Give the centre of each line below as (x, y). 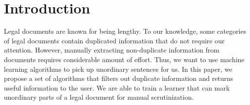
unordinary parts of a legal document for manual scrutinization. (99, 97)
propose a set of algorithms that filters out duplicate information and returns (119, 78)
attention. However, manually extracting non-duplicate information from (112, 50)
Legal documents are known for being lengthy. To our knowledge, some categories (125, 31)
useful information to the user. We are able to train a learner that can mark (117, 87)
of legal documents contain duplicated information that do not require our (114, 40)
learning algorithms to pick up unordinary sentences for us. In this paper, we (118, 69)
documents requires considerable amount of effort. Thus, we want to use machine (124, 59)
